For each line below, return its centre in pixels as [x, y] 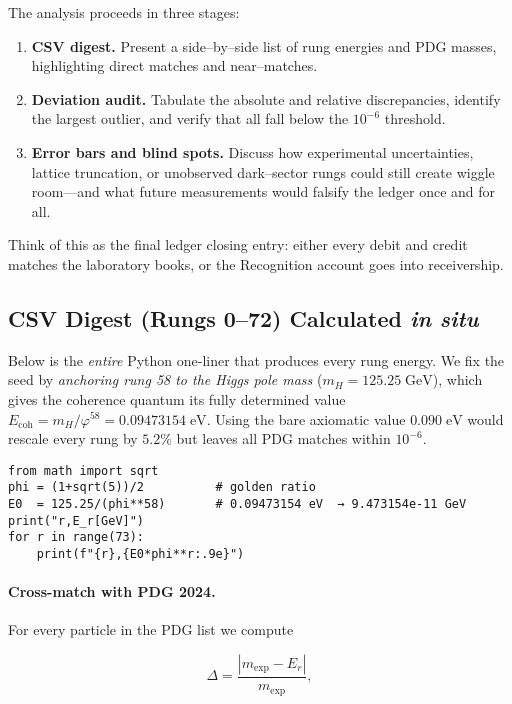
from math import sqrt [83, 470]
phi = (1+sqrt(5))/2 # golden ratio [162, 487]
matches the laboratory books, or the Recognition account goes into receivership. [256, 263]
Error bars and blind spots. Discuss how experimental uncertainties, [252, 151]
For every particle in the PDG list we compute [151, 629]
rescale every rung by [73, 438]
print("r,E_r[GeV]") [76, 520]
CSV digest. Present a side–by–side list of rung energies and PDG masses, [264, 45]
